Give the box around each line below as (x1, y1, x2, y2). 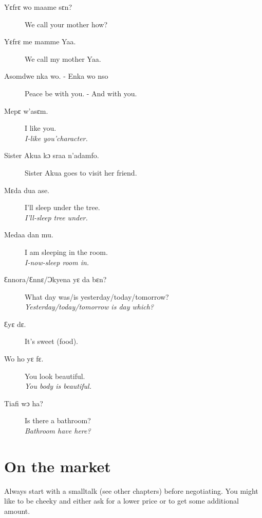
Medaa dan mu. (4, 229, 53, 240)
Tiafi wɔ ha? (4, 398, 43, 408)
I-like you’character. (25, 132, 88, 143)
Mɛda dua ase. (4, 184, 50, 195)
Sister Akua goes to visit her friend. (25, 167, 137, 178)
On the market (4, 455, 111, 476)
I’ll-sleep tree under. (25, 212, 88, 222)
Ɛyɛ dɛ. (4, 318, 26, 329)
